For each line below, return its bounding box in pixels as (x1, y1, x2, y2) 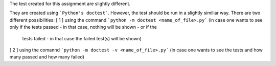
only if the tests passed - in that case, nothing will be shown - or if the (9, 24, 157, 30)
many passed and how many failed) (9, 54, 84, 60)
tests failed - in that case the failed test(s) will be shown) (22, 35, 142, 41)
